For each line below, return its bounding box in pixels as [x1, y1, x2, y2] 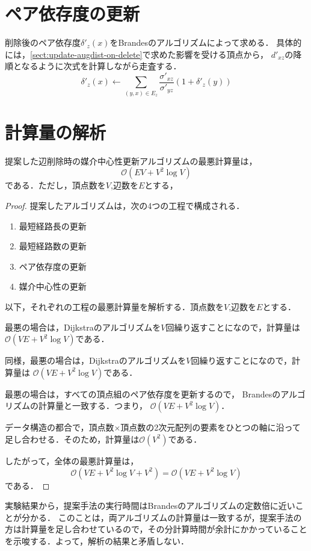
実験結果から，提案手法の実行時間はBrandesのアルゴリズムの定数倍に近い [5, 499, 295, 512]
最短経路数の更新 [19, 240, 87, 252]
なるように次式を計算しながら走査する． [21, 60, 182, 72]
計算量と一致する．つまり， [38, 399, 148, 412]
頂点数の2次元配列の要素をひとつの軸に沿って [120, 421, 301, 434]
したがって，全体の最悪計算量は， [5, 454, 139, 467]
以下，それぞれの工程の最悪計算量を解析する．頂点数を [5, 300, 224, 313]
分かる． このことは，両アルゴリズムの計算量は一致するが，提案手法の [21, 511, 302, 523]
